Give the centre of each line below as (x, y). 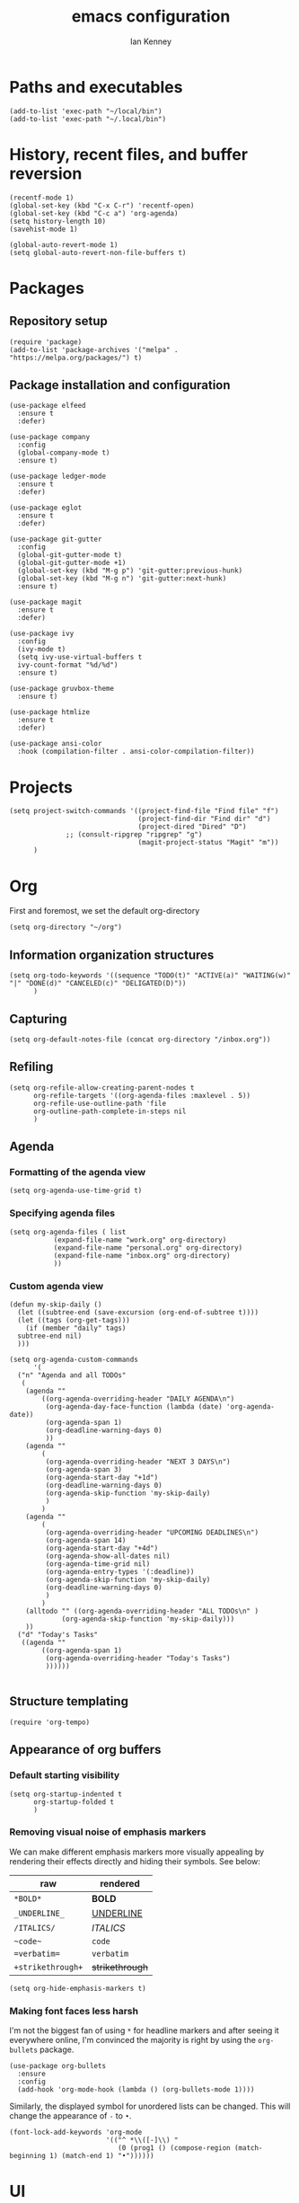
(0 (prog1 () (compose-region (174, 2148)
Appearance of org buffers (85, 1750)
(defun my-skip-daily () (56, 1305)
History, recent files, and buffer (129, 154)
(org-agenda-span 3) (84, 1470)
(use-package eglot (46, 508)
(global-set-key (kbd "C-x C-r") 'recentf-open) (102, 205)
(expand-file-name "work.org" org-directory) (140, 1240)
